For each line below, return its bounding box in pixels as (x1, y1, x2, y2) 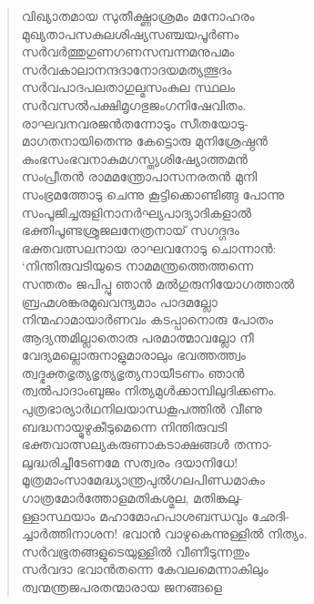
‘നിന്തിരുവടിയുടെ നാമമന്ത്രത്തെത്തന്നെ (21, 256, 254, 275)
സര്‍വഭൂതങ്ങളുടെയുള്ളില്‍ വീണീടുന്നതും (21, 541, 249, 560)
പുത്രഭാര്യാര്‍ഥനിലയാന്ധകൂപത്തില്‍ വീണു (21, 399, 262, 418)
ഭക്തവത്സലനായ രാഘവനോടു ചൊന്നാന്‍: (21, 238, 277, 257)
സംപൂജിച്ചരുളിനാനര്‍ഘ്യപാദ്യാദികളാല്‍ (21, 202, 252, 221)
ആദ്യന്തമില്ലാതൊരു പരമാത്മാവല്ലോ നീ (21, 327, 254, 346)
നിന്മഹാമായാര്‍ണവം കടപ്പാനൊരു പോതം (21, 310, 274, 329)
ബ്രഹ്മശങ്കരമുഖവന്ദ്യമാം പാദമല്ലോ (21, 292, 218, 311)
